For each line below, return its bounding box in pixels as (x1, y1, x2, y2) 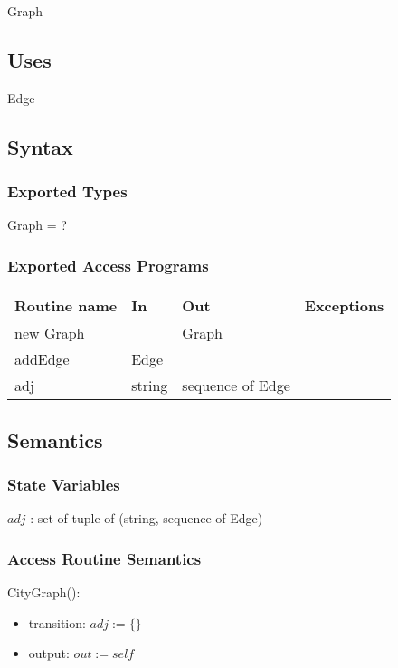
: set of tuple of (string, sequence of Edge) (30, 509, 263, 528)
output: (28, 644, 70, 663)
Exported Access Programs (7, 253, 209, 276)
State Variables (7, 472, 120, 495)
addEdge (14, 348, 70, 370)
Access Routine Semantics (7, 547, 202, 569)
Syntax (7, 132, 73, 160)
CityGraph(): (7, 583, 81, 602)
